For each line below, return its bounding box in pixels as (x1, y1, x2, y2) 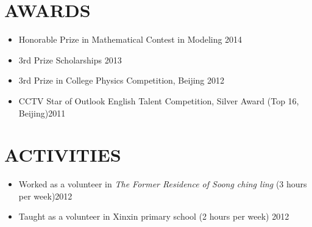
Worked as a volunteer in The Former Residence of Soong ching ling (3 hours (18, 178, 307, 190)
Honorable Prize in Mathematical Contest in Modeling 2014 (18, 33, 243, 46)
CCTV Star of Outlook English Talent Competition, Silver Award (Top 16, (18, 94, 299, 107)
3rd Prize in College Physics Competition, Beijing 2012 (18, 74, 224, 87)
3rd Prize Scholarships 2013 (18, 53, 122, 66)
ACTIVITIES (4, 142, 121, 167)
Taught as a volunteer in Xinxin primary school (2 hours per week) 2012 (18, 210, 289, 223)
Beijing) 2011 (18, 106, 66, 119)
